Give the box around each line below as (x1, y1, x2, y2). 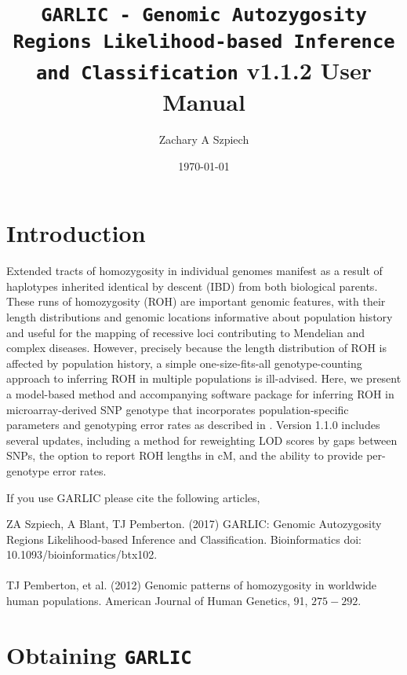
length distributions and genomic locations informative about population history (6, 308, 393, 325)
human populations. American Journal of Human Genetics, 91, (6, 592, 308, 609)
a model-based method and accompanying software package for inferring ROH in (6, 385, 394, 402)
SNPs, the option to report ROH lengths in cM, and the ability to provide (6, 447, 363, 464)
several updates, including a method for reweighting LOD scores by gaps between (6, 431, 398, 448)
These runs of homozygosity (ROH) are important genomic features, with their (6, 293, 386, 310)
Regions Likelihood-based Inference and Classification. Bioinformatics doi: (6, 530, 362, 547)
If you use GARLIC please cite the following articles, (6, 489, 260, 505)
